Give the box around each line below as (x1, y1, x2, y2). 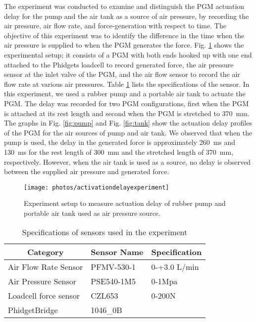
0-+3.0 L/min (151, 260, 199, 272)
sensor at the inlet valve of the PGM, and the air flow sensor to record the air (4, 69, 240, 79)
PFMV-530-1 (91, 260, 136, 272)
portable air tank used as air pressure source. (24, 207, 160, 218)
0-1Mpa (151, 275, 178, 287)
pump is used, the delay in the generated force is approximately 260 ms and (4, 137, 236, 147)
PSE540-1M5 (91, 275, 136, 287)
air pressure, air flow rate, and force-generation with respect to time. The (4, 20, 226, 31)
